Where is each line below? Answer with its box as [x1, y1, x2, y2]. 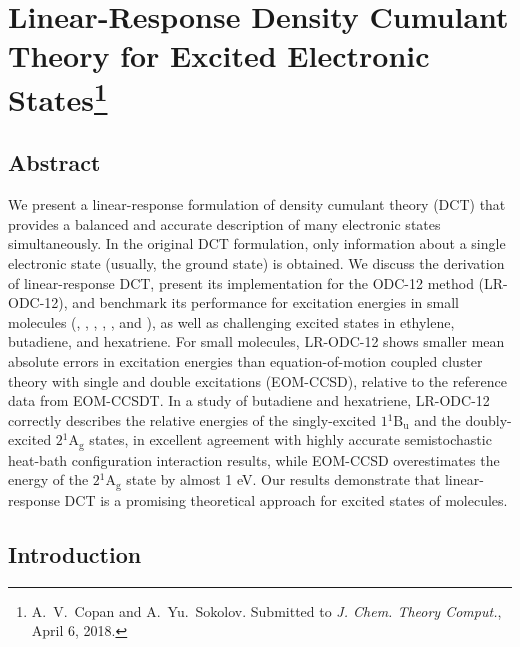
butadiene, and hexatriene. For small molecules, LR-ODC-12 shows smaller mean [8, 331, 505, 352]
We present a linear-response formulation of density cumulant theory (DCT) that [8, 194, 506, 215]
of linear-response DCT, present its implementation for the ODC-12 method [8, 272, 474, 293]
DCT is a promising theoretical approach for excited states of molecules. [64, 489, 508, 510]
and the [414, 409, 461, 430]
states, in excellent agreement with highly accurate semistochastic [89, 429, 492, 450]
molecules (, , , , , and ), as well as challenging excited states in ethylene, [8, 311, 455, 332]
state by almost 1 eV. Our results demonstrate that [126, 469, 441, 490]
